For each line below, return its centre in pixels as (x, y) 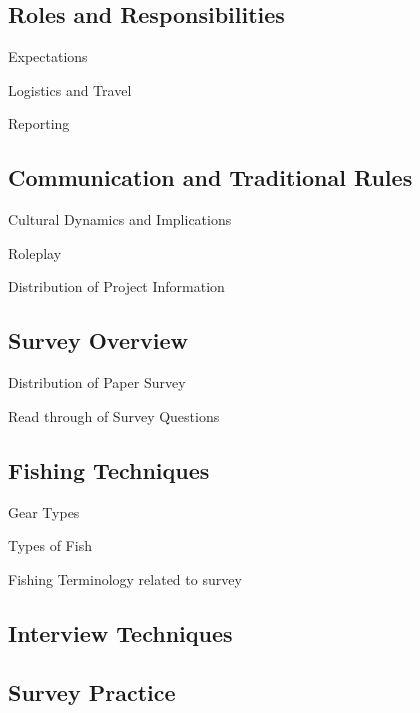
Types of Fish (50, 545)
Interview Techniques (120, 632)
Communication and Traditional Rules (210, 177)
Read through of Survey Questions (114, 415)
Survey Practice (92, 691)
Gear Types (44, 511)
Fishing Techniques (109, 469)
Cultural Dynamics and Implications (120, 219)
